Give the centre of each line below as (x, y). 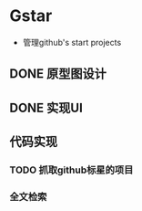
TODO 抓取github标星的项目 (71, 170)
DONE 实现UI (46, 107)
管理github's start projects (72, 42)
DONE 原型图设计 (58, 74)
